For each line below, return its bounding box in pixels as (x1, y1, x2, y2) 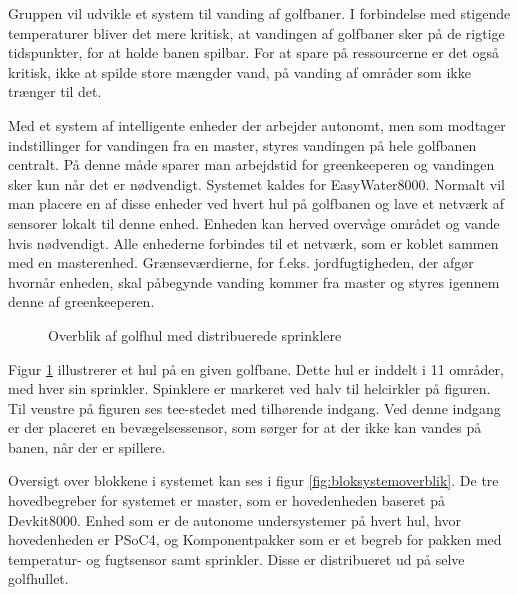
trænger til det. (8, 81, 102, 102)
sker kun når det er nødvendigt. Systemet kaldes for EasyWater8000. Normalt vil (8, 173, 505, 194)
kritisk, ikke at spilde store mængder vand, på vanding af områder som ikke (8, 61, 471, 82)
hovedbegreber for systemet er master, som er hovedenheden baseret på (8, 490, 445, 511)
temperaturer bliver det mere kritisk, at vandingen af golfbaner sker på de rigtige (8, 22, 505, 43)
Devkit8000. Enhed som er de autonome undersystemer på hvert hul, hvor (8, 509, 462, 530)
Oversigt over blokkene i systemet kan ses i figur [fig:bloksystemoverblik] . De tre (8, 470, 499, 491)
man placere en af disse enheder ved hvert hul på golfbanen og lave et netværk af (8, 193, 505, 214)
